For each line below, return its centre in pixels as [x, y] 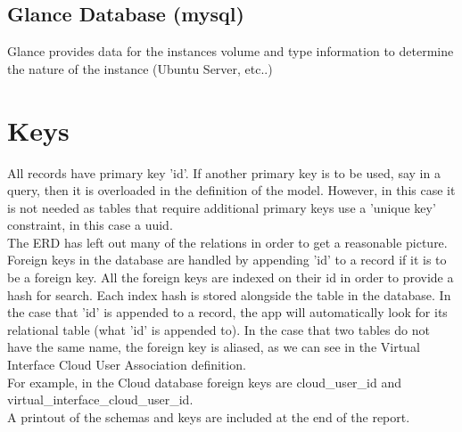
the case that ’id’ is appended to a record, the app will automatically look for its [227, 312]
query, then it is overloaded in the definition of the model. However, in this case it [231, 190]
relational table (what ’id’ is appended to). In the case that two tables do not [219, 329]
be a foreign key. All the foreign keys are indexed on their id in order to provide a [231, 277]
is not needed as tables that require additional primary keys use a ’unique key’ [222, 207]
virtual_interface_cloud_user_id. [100, 399]
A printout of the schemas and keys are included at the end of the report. [209, 416]
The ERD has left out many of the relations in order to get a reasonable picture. [227, 242]
